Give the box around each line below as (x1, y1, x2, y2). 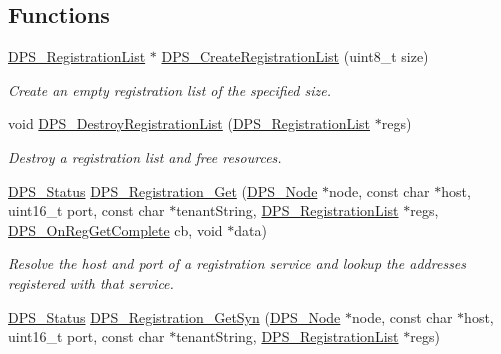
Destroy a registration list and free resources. (8, 146, 282, 167)
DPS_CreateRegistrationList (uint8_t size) (161, 46, 429, 67)
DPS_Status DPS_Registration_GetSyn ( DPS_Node (8, 306, 341, 327)
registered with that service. (8, 272, 174, 293)
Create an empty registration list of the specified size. (8, 79, 331, 100)
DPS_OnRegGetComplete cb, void (8, 219, 223, 240)
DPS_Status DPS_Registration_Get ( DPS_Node (8, 180, 318, 201)
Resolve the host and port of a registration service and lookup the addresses (8, 253, 467, 274)
